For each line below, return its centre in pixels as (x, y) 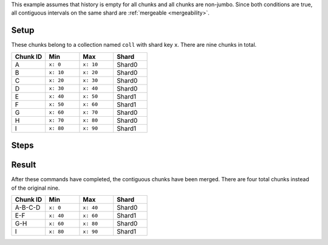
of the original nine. (36, 188)
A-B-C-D (28, 208)
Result (24, 165)
